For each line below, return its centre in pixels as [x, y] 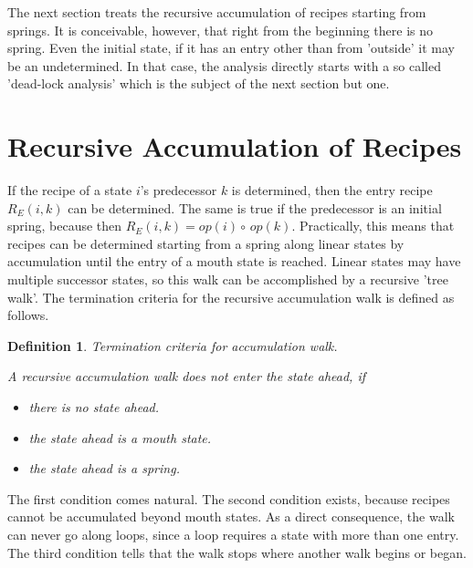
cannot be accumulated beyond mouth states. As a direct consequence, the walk [231, 516]
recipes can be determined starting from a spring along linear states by [206, 243]
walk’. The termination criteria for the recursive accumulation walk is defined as [231, 297]
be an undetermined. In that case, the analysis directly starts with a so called [225, 65]
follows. [28, 315]
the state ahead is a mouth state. [120, 437]
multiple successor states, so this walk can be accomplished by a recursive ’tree [228, 279]
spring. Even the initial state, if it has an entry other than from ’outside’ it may [231, 48]
